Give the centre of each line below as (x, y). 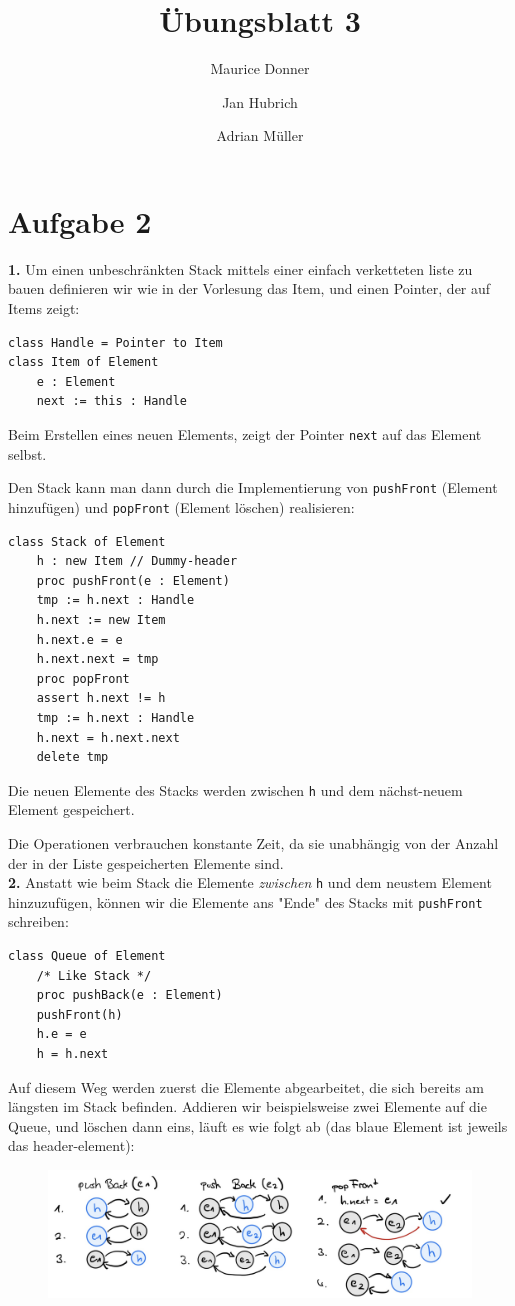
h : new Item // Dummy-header (137, 561)
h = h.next (72, 1054)
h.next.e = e (79, 639)
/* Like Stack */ (94, 975)
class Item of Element (83, 362)
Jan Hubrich (260, 101)
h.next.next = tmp (97, 659)
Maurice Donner (260, 68)
